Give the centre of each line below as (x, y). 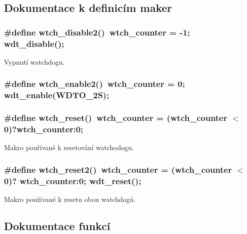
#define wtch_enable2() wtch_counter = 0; (94, 84)
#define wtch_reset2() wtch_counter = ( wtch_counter (118, 169)
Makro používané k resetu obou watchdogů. (70, 199)
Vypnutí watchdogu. (34, 61)
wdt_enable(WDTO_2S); (57, 95)
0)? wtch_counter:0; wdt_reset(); (73, 180)
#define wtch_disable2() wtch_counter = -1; (97, 32)
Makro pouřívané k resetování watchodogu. (69, 147)
